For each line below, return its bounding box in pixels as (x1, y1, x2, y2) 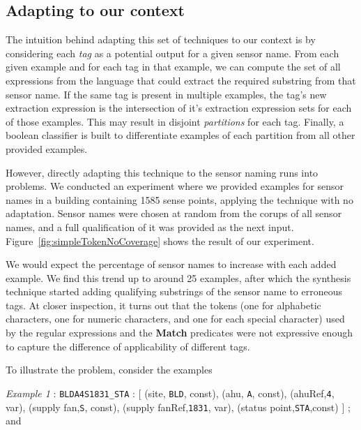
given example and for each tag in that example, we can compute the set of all (6, 59, 341, 74)
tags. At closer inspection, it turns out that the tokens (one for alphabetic (6, 297, 321, 312)
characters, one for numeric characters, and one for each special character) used (6, 311, 345, 326)
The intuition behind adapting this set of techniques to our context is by (6, 32, 316, 47)
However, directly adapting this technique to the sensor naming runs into (6, 165, 318, 179)
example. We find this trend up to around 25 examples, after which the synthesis (6, 270, 351, 285)
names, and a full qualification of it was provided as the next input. (6, 219, 294, 234)
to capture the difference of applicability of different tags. (6, 339, 250, 353)
